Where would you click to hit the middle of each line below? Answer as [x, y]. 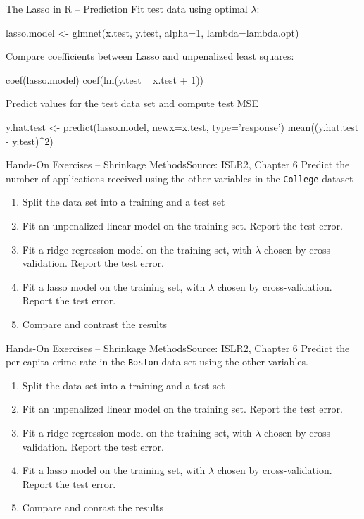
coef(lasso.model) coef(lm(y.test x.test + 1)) [105, 79]
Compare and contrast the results [95, 324]
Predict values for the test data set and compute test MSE [132, 103]
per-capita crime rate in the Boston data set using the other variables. [157, 362]
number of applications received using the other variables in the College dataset [180, 178]
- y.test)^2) [30, 140]
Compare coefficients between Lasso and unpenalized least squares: [150, 56]
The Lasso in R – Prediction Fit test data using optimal [127, 8]
